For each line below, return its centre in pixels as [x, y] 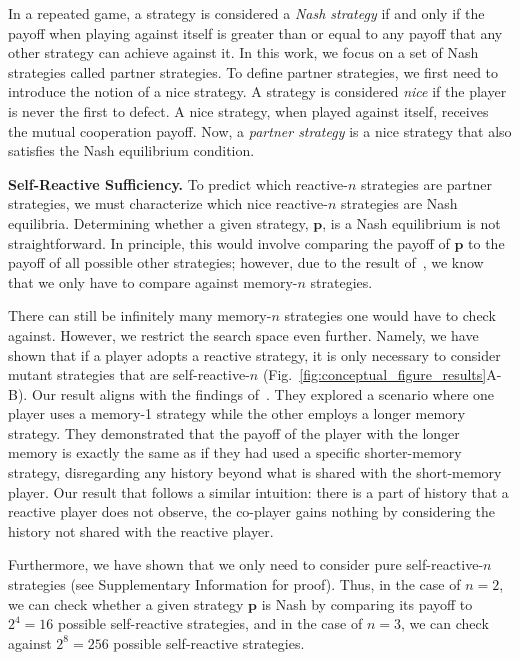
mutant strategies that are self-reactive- [129, 374]
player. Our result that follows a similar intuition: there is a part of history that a [258, 491]
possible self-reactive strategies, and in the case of [210, 623]
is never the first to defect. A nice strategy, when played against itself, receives [248, 110]
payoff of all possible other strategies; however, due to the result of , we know [246, 262]
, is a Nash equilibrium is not [411, 222]
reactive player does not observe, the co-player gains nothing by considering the [251, 511]
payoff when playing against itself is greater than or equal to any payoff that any [255, 32]
